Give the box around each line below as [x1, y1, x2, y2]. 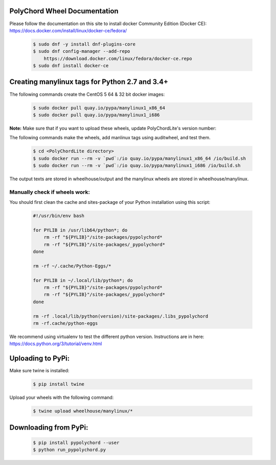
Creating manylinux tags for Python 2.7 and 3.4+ [9, 77, 169, 87]
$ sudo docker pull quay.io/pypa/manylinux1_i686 [33, 112, 160, 118]
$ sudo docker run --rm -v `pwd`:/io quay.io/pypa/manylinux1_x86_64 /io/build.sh [33, 155, 246, 161]
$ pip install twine [33, 382, 84, 387]
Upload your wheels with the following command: [9, 394, 114, 400]
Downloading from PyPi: [9, 423, 88, 432]
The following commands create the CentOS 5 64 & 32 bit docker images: [9, 91, 165, 97]
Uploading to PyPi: [9, 354, 70, 363]
